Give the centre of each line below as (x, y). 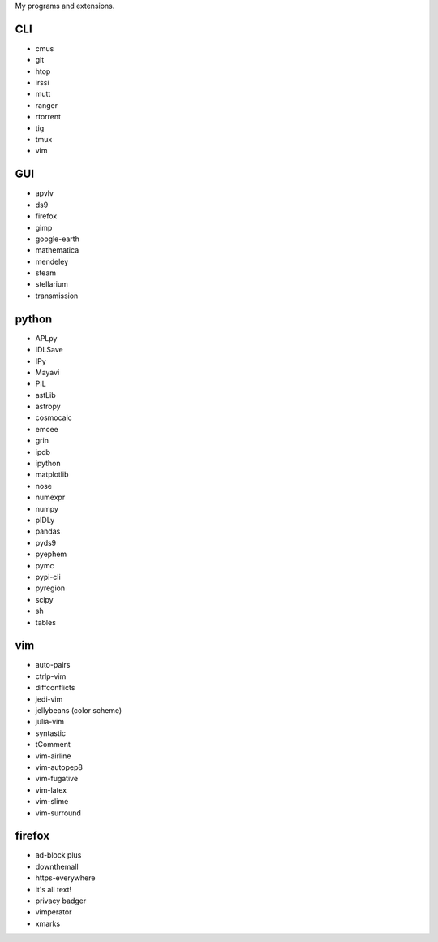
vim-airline (53, 756)
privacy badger (61, 901)
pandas (48, 531)
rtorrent (48, 117)
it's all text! (54, 889)
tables (46, 622)
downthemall (57, 866)
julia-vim (50, 722)
